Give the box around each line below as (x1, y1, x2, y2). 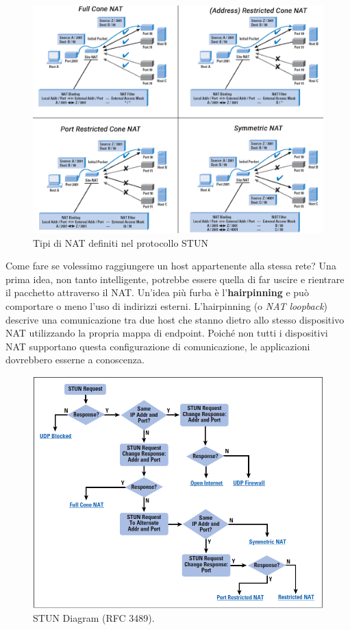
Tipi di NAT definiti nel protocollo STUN (33, 235, 208, 250)
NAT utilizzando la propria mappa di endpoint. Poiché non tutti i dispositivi (5, 326, 328, 340)
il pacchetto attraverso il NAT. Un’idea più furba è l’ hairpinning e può (5, 285, 309, 300)
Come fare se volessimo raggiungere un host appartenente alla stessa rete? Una (5, 258, 336, 273)
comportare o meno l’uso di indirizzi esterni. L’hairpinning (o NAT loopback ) (5, 299, 328, 313)
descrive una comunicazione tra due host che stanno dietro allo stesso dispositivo (5, 312, 345, 326)
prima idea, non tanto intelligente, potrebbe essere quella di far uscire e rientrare (5, 271, 345, 286)
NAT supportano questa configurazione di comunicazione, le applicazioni (5, 339, 310, 353)
